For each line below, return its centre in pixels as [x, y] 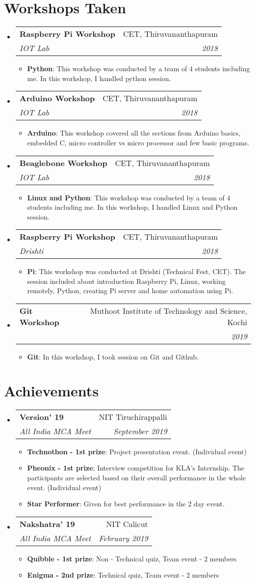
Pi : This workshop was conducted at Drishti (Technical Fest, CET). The [137, 271]
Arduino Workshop [57, 98]
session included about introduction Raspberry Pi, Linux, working [126, 281]
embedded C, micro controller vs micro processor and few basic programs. [138, 142]
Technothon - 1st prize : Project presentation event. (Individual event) [137, 451]
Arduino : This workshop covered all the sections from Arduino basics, [134, 133]
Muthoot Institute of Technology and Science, [168, 311]
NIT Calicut [127, 524]
